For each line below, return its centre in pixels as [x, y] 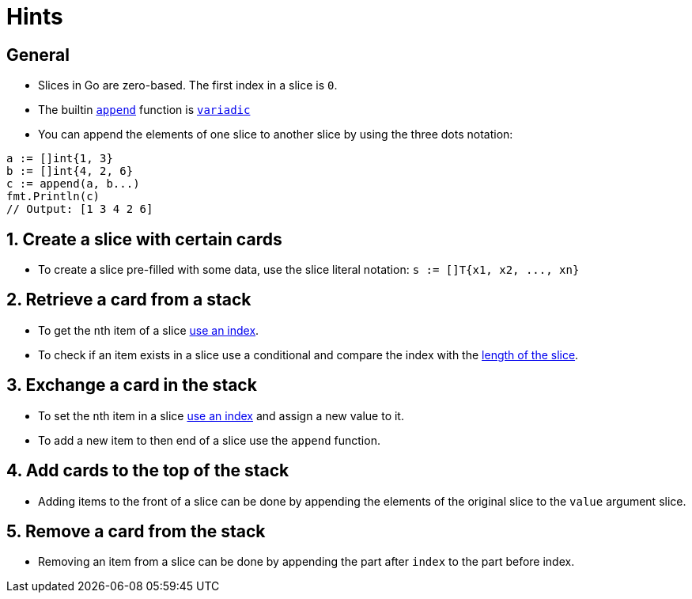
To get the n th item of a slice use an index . [149, 330]
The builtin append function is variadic [144, 110]
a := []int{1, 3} [60, 159]
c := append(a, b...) [73, 184]
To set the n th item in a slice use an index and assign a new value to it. [221, 415]
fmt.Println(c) [53, 197]
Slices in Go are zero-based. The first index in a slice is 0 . [188, 85]
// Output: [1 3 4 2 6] [80, 209]
